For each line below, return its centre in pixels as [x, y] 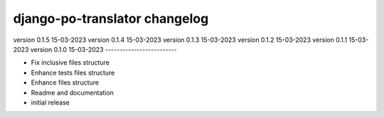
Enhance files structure [65, 82]
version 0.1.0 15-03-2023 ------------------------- [103, 49]
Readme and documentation [72, 92]
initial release [50, 102]
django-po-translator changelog [111, 18]
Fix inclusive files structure [70, 63]
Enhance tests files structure [73, 73]
